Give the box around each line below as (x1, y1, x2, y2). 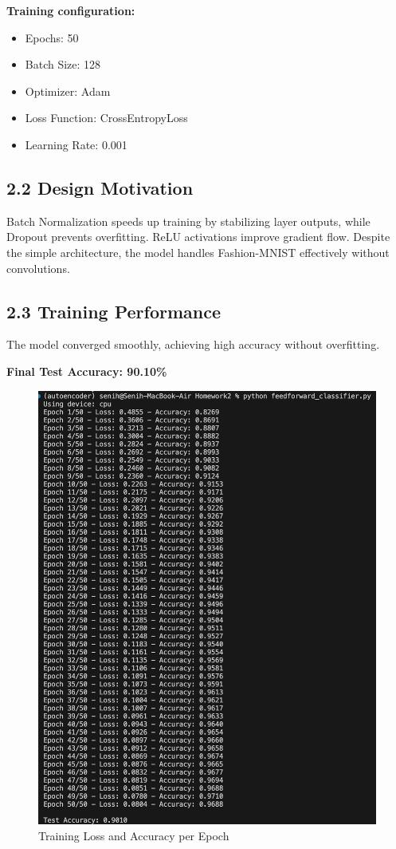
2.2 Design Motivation (6, 175, 194, 199)
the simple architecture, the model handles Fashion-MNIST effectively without (6, 243, 390, 260)
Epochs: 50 (25, 29, 79, 45)
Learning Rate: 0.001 (25, 136, 127, 152)
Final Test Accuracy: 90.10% (6, 362, 167, 379)
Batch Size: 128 (25, 56, 101, 73)
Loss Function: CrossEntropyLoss (25, 109, 188, 126)
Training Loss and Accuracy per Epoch (38, 827, 229, 843)
